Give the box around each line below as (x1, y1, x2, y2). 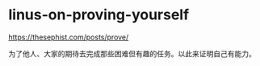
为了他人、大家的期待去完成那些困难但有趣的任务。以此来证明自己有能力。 (8, 48, 256, 58)
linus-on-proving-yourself (8, 6, 190, 24)
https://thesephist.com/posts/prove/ (8, 32, 129, 42)
